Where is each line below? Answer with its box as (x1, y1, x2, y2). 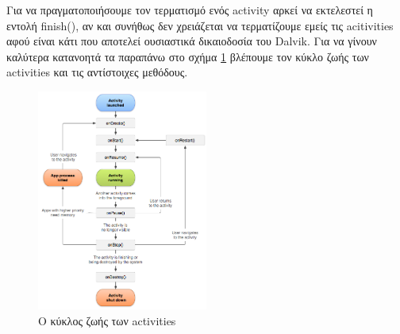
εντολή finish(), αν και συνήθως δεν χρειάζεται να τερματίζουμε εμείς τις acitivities (6, 17, 394, 33)
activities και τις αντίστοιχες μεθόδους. (6, 64, 188, 80)
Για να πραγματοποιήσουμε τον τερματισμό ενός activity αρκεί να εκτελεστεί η (6, 2, 373, 17)
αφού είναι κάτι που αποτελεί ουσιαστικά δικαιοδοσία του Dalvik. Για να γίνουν (6, 33, 377, 49)
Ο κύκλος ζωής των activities (38, 312, 176, 328)
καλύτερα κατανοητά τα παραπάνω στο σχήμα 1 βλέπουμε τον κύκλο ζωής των (6, 48, 369, 64)
